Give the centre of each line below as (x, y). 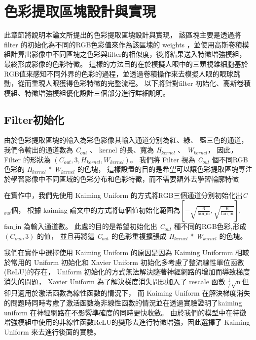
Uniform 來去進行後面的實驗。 (52, 331)
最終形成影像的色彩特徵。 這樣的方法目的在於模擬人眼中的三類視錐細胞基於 (126, 63)
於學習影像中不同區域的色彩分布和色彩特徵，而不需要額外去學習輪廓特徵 (121, 178)
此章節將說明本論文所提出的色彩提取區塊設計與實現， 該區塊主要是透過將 (123, 35)
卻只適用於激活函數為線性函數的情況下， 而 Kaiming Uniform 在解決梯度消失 (127, 293)
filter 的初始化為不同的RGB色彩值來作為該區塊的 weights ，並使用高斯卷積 (123, 44)
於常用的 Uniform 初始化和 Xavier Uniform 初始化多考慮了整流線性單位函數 (124, 262)
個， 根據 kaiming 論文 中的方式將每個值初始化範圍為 (96, 210)
